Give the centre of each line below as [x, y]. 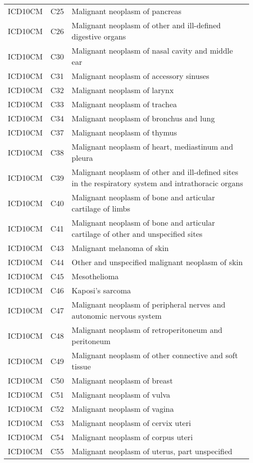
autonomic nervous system [117, 316]
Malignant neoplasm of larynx [123, 90]
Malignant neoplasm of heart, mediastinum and [153, 146]
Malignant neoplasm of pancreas [126, 11]
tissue [81, 366]
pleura [82, 158]
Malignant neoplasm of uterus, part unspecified [152, 451]
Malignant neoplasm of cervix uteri [131, 423]
